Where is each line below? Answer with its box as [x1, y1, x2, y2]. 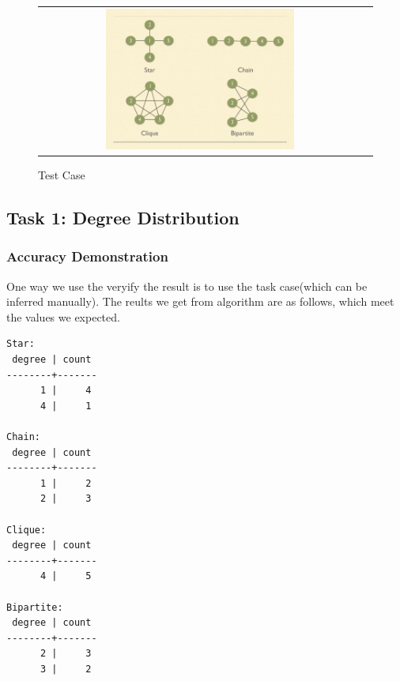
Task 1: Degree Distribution [6, 205, 240, 230]
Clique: [6, 524, 47, 536]
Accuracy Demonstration [6, 246, 168, 266]
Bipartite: [6, 601, 63, 613]
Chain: [6, 431, 40, 442]
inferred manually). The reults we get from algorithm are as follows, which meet [6, 293, 394, 310]
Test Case [38, 167, 85, 183]
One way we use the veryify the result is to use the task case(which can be [6, 277, 368, 294]
